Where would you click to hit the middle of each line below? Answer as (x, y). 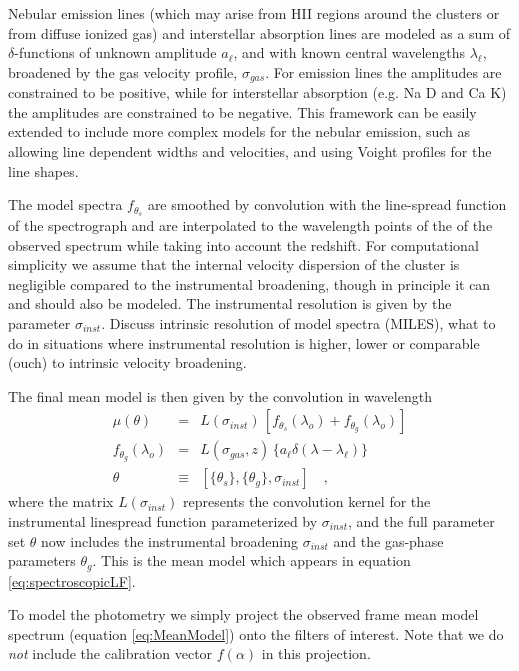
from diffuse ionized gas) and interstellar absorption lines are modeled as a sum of (259, 32)
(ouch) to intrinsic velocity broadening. (127, 362)
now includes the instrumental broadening (170, 540)
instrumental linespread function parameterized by (163, 520)
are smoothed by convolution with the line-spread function (327, 204)
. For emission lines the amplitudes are (383, 71)
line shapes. (43, 170)
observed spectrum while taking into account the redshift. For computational (243, 244)
